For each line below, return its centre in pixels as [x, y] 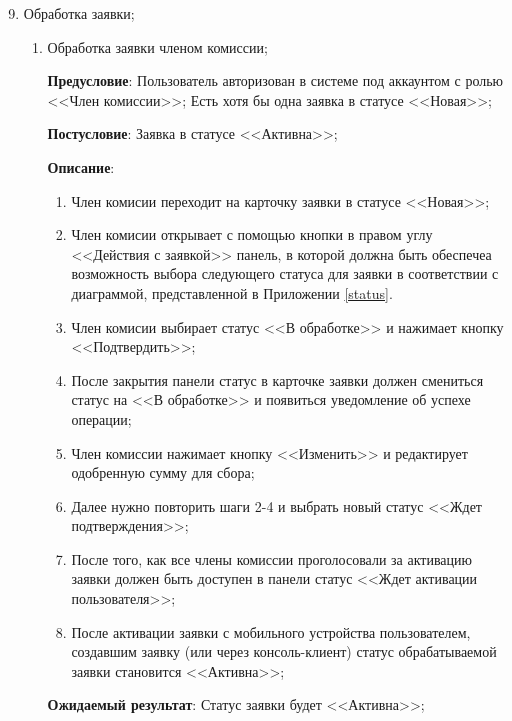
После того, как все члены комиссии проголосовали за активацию [271, 558]
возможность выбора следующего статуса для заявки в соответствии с [285, 273]
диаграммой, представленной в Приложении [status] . [232, 292]
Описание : [81, 166]
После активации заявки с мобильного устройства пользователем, [271, 631]
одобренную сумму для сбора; [163, 472]
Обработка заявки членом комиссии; [157, 46]
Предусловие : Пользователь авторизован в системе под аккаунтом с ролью [275, 80]
